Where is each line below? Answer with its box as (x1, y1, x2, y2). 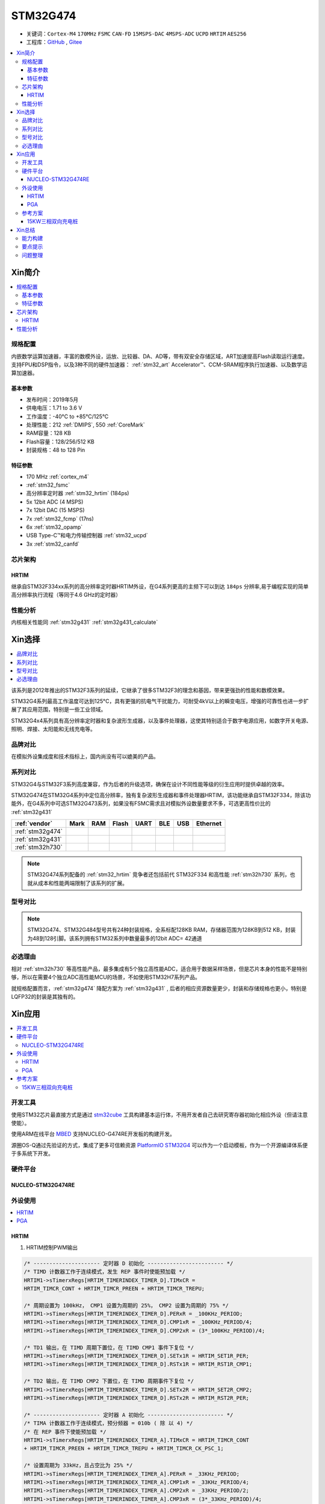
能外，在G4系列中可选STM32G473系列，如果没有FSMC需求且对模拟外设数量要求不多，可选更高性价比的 (11, 800, 271, 807)
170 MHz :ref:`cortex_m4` (26, 473, 90, 480)
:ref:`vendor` (14, 819, 53, 828)
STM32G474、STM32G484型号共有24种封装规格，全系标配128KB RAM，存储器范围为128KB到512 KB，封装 (27, 926, 296, 934)
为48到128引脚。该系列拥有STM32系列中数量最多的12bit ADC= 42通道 (27, 934, 202, 942)
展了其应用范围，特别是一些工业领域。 (11, 706, 107, 713)
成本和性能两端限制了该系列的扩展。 (37, 879, 128, 887)
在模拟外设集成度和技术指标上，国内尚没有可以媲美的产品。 (11, 753, 159, 760)
